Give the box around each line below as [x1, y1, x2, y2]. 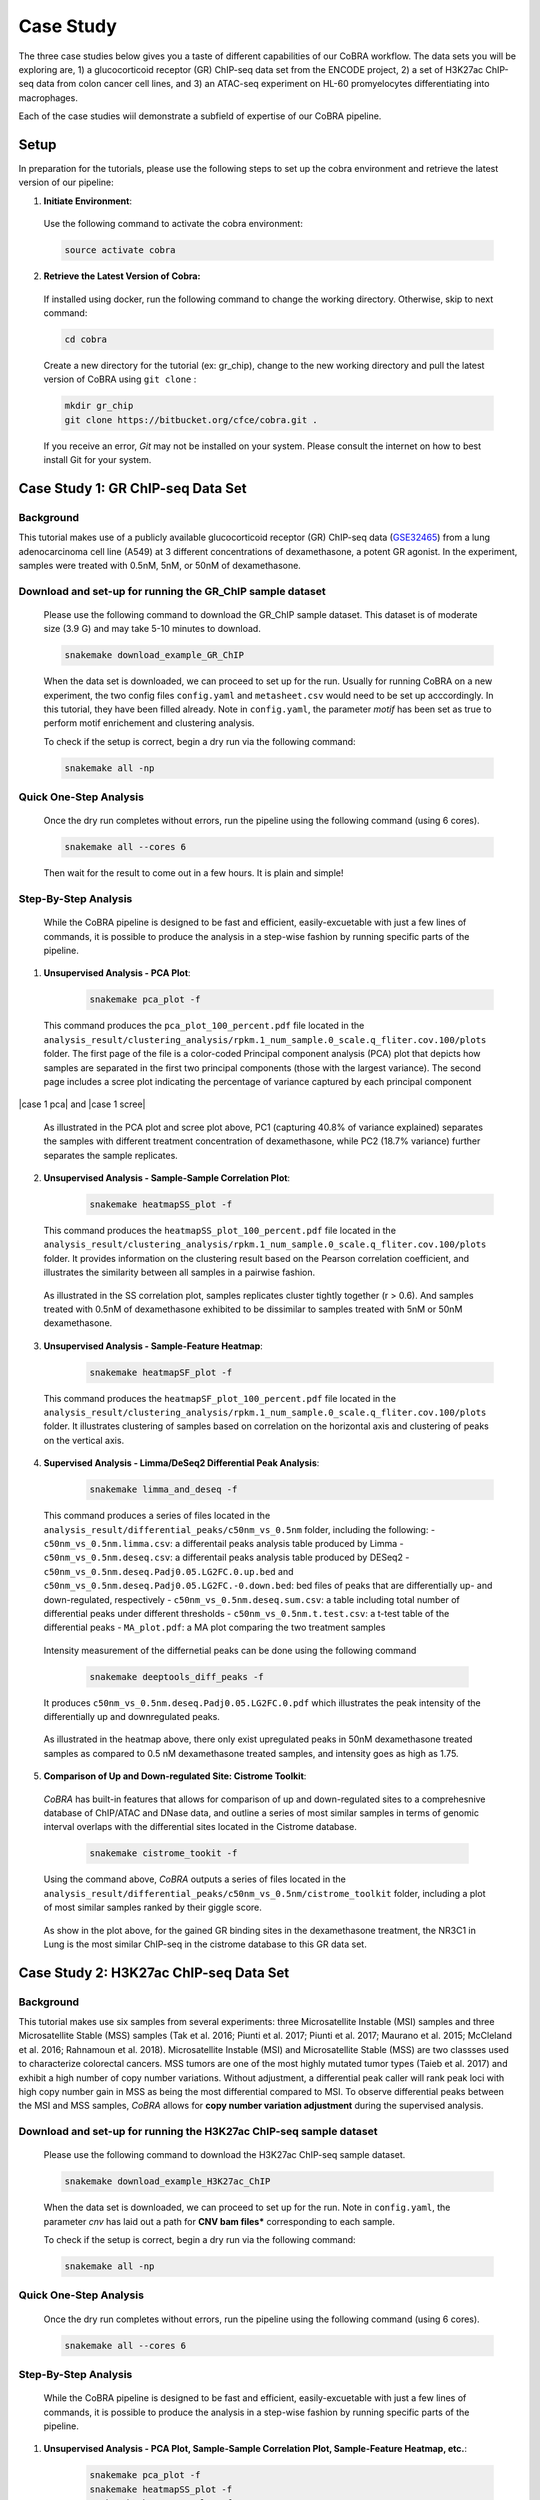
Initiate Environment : [43, 195, 132, 207]
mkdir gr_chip [64, 400, 134, 412]
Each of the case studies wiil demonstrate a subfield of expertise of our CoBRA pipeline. [18, 110, 382, 122]
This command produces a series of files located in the [43, 1510, 271, 1522]
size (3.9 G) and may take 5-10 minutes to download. [43, 623, 262, 635]
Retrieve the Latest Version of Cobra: [43, 270, 201, 282]
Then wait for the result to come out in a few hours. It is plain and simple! [43, 867, 344, 879]
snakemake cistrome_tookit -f [89, 1848, 238, 1859]
